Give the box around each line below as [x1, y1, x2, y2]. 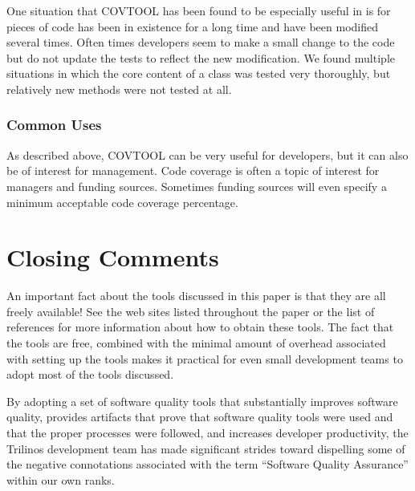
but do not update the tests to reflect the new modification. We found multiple [6, 49, 395, 66]
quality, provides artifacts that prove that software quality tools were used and [6, 408, 393, 425]
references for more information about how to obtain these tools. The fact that [6, 319, 394, 335]
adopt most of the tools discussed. [6, 366, 174, 383]
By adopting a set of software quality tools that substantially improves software [6, 392, 398, 409]
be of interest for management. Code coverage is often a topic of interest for [6, 162, 380, 179]
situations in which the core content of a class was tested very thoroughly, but [6, 65, 391, 82]
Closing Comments [6, 241, 219, 274]
